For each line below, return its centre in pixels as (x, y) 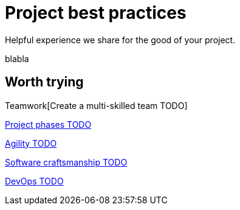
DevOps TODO (34, 181)
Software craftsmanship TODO (66, 162)
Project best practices (96, 13)
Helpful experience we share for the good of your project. (120, 40)
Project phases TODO (48, 124)
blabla (17, 58)
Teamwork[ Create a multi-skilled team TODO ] (96, 105)
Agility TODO (31, 143)
